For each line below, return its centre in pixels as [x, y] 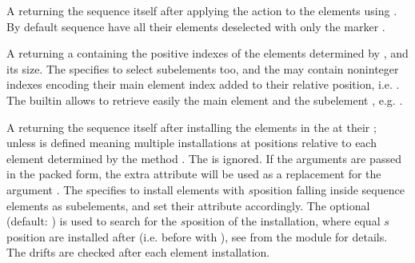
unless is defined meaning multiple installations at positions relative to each [192, 143]
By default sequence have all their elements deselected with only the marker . [196, 26]
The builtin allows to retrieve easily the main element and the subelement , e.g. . [205, 100]
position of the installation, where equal [283, 221]
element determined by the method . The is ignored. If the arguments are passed [204, 158]
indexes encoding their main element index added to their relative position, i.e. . [203, 84]
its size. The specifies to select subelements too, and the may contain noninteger [203, 68]
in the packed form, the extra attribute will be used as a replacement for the [194, 174]
